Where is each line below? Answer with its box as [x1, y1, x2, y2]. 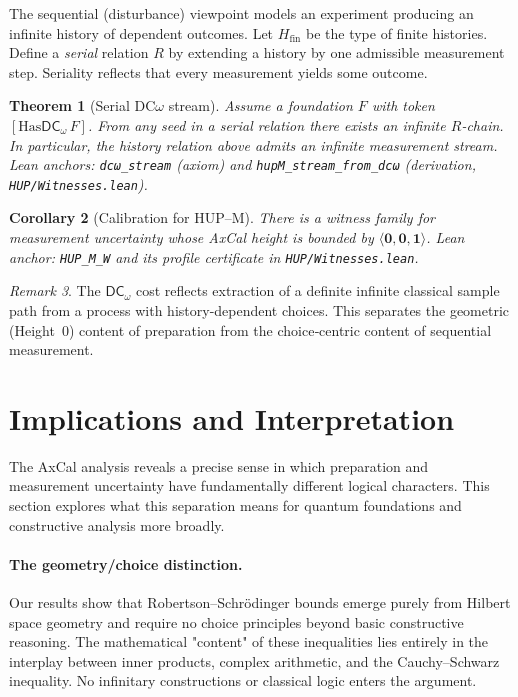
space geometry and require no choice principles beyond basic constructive [9, 611, 464, 632]
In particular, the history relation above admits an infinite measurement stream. [9, 134, 498, 155]
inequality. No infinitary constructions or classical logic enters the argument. [9, 670, 477, 691]
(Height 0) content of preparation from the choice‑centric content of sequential [9, 319, 492, 340]
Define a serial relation [9, 42, 149, 63]
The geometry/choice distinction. [9, 553, 243, 574]
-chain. [461, 114, 504, 135]
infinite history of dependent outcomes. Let [9, 22, 274, 43]
